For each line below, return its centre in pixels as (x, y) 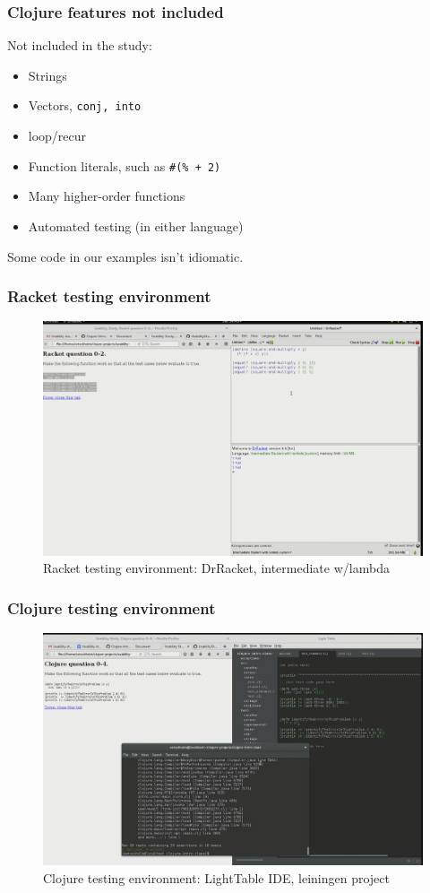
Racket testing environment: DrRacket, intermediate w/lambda (216, 568)
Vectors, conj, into (85, 105)
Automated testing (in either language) (136, 225)
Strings (47, 75)
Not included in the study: (80, 45)
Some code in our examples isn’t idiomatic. (125, 256)
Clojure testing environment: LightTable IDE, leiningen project (216, 877)
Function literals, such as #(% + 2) (125, 165)
